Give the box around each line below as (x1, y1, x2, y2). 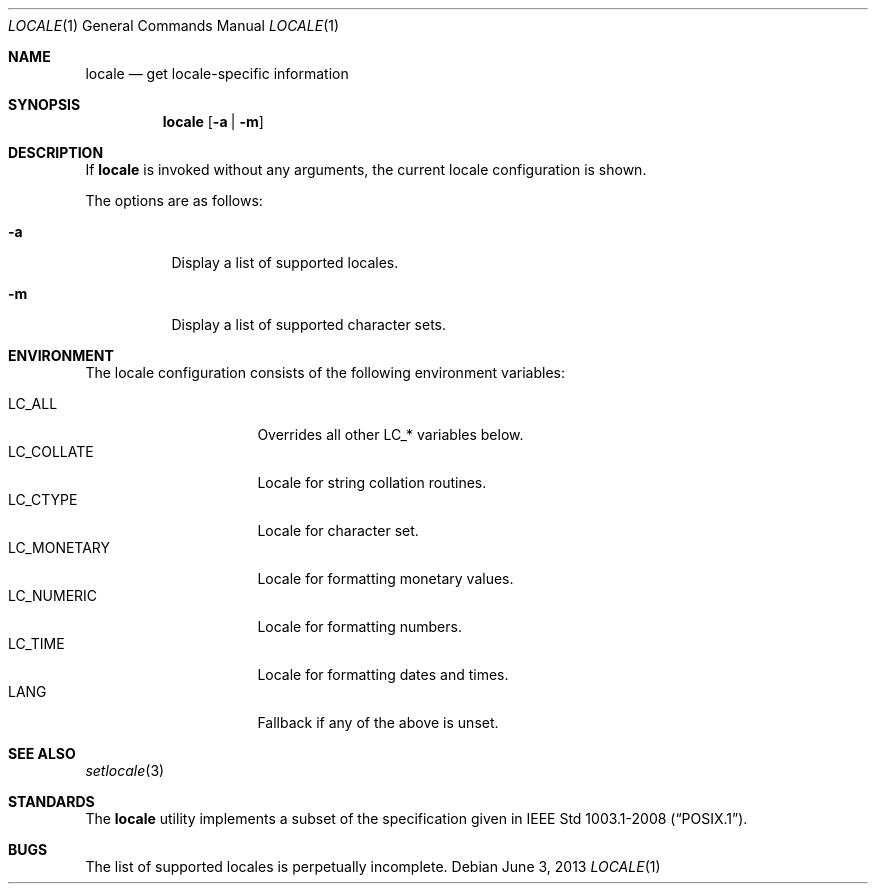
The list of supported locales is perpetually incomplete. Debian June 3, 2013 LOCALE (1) (85, 858, 661, 875)
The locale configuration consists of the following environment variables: (85, 364, 565, 381)
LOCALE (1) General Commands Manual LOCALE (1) (8, 17, 340, 34)
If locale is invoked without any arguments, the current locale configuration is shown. (85, 161, 647, 178)
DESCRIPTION (8, 144, 104, 161)
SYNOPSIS (8, 96, 81, 113)
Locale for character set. (257, 522, 419, 539)
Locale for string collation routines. (257, 474, 487, 491)
